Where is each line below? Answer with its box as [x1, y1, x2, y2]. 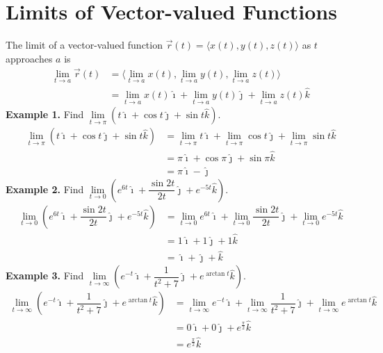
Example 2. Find [6, 181, 84, 196]
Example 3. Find [6, 268, 84, 283]
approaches [6, 51, 53, 65]
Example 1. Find [6, 107, 84, 122]
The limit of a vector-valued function [6, 38, 163, 52]
